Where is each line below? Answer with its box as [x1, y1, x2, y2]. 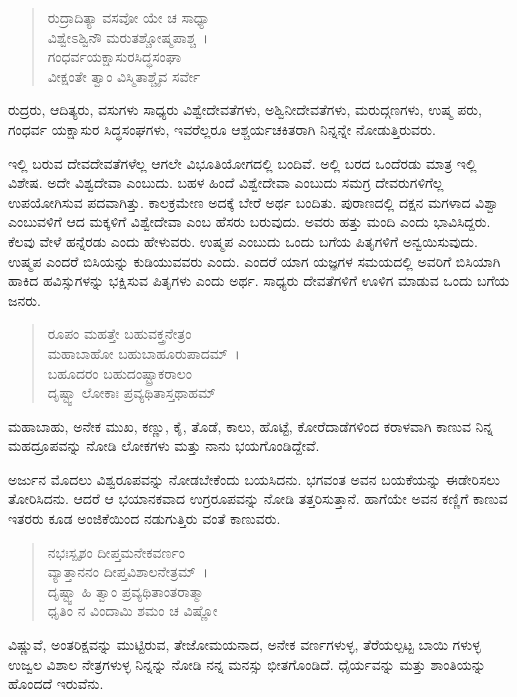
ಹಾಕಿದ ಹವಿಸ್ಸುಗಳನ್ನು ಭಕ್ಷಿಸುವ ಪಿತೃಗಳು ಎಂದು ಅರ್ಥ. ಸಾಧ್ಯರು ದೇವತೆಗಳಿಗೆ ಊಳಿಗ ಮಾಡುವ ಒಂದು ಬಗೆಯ [8, 270, 510, 291]
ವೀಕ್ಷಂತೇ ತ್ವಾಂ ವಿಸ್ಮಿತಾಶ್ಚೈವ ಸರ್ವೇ [47, 65, 201, 86]
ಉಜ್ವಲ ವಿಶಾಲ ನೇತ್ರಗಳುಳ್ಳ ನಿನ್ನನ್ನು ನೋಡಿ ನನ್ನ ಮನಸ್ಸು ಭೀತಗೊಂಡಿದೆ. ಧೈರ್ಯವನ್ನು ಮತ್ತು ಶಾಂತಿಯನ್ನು [8, 653, 486, 674]
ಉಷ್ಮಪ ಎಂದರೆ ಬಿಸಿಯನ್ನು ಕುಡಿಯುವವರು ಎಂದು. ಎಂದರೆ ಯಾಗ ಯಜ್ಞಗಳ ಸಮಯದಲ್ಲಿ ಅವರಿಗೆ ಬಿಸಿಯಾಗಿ [8, 250, 501, 271]
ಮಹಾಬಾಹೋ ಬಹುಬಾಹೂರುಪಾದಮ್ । [47, 342, 240, 363]
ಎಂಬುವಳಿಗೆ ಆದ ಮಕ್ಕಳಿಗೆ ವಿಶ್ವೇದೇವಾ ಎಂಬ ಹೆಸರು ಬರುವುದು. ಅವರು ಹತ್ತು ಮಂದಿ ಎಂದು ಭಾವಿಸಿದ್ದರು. [8, 211, 491, 232]
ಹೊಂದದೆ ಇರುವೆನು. [8, 673, 104, 694]
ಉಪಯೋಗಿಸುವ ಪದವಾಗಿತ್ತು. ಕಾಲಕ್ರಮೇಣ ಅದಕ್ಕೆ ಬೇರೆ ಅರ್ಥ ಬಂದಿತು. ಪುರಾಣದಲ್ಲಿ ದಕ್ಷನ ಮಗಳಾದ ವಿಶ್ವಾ [8, 191, 500, 212]
